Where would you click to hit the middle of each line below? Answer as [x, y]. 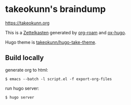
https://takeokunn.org [27, 23]
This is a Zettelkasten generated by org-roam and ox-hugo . [66, 32]
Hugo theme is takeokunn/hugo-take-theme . [51, 42]
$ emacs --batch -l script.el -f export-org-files [59, 79]
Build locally [25, 58]
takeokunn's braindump [55, 9]
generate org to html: [27, 70]
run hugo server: [22, 88]
